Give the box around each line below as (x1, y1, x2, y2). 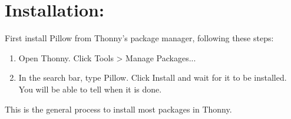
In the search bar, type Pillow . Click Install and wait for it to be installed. (18, 71, 287, 84)
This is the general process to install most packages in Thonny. (5, 103, 232, 115)
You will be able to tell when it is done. (18, 82, 162, 95)
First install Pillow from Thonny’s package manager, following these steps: (5, 32, 274, 44)
